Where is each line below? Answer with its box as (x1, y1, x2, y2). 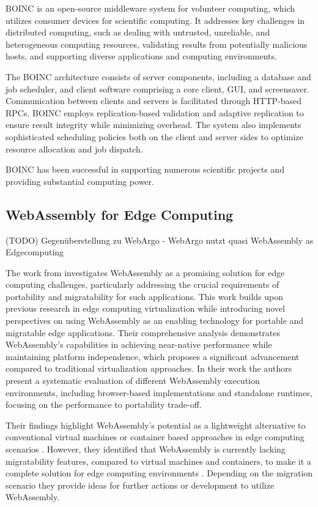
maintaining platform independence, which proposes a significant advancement (6, 350, 300, 362)
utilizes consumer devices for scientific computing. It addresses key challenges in (6, 13, 305, 26)
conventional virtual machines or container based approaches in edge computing (6, 430, 305, 443)
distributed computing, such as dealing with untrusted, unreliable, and (6, 26, 270, 39)
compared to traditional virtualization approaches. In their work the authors (6, 362, 292, 375)
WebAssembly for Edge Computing (6, 205, 234, 223)
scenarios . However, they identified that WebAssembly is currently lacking (6, 443, 286, 456)
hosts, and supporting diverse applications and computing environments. (6, 50, 277, 62)
